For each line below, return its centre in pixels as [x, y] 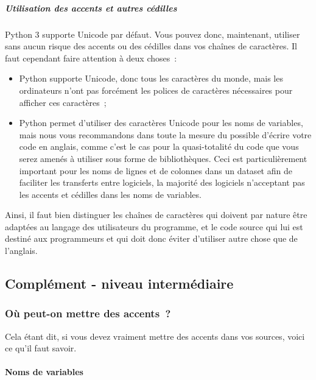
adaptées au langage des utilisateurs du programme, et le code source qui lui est [154, 226]
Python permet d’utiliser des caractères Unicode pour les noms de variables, [161, 123]
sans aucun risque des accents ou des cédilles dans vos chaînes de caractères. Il [151, 46]
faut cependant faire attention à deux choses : [91, 58]
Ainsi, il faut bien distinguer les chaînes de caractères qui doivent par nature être [156, 215]
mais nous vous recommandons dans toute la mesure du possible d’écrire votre [165, 134]
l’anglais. [21, 251]
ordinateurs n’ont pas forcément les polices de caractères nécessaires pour [156, 90]
